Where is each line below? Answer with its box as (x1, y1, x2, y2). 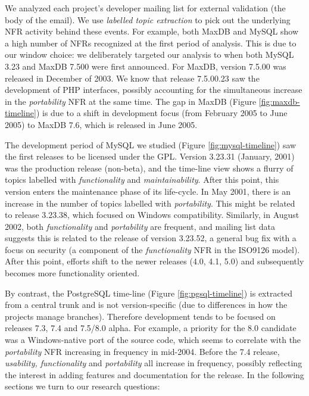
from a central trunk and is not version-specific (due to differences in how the (5, 298, 288, 311)
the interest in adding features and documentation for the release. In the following (5, 368, 304, 381)
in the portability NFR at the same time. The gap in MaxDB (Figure (5, 95, 257, 107)
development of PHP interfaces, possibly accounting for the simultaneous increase (5, 83, 302, 96)
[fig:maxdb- (258, 95, 300, 107)
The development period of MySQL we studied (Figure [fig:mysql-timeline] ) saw (5, 138, 296, 151)
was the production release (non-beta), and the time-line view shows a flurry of (5, 161, 294, 174)
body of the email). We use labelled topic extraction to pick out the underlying (5, 13, 291, 26)
